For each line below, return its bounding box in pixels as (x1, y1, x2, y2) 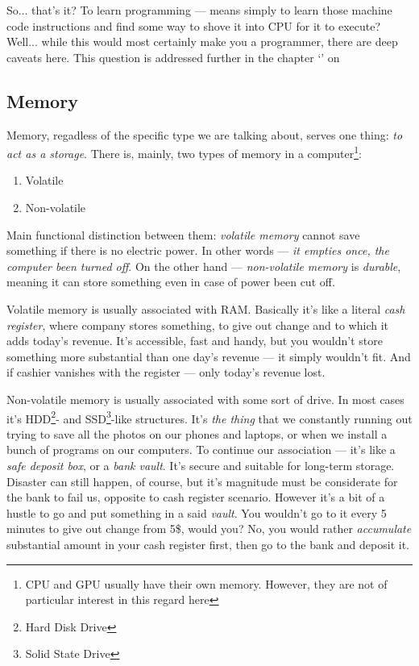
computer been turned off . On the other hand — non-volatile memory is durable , (6, 257, 401, 274)
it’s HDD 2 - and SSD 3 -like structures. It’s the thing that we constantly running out (6, 407, 413, 427)
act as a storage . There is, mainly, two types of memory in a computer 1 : (6, 143, 362, 161)
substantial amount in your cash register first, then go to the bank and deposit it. (6, 535, 409, 552)
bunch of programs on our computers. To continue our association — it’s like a (6, 441, 396, 458)
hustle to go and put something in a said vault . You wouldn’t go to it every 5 (6, 504, 387, 521)
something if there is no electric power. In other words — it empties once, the (6, 242, 389, 259)
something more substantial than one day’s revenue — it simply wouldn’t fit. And (6, 348, 411, 364)
